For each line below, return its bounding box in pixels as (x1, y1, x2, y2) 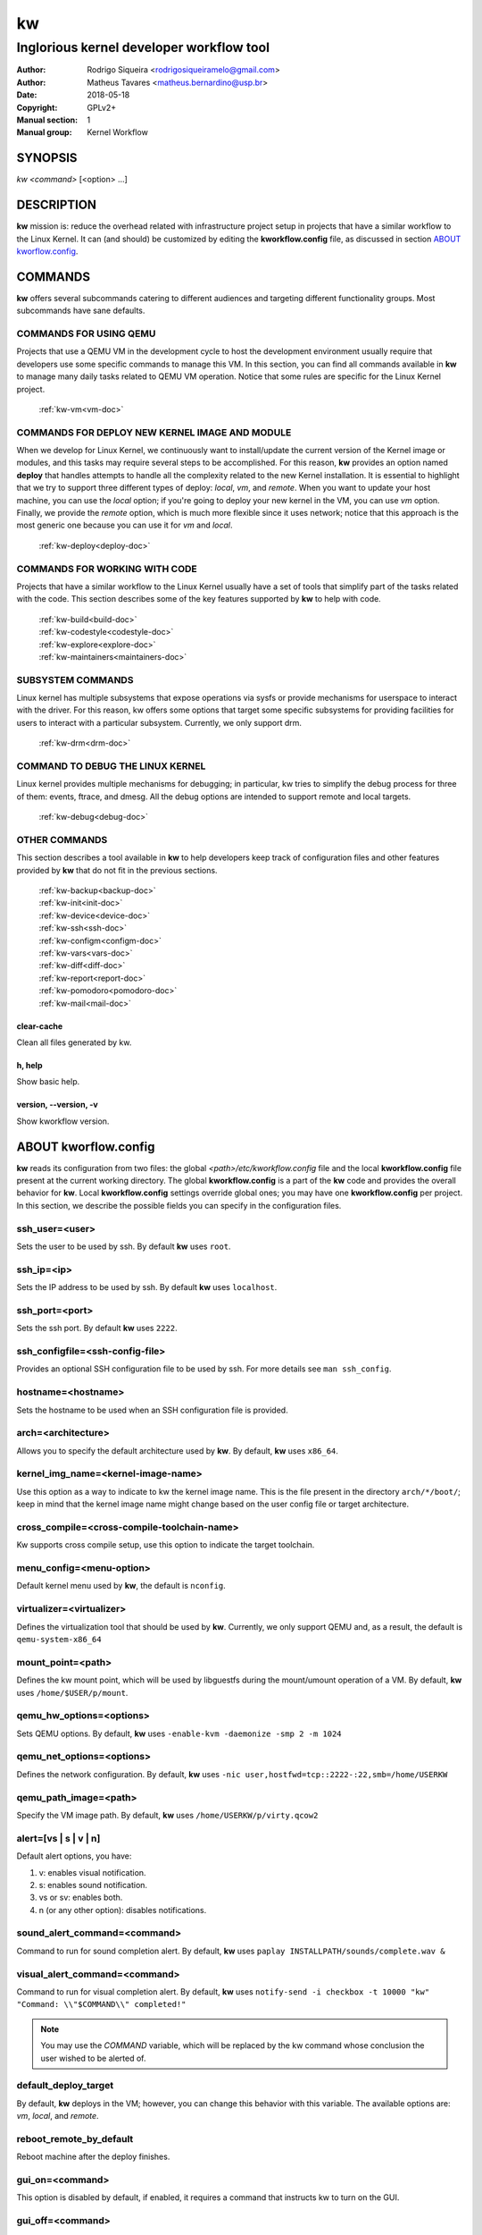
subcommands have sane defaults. (16, 305, 145, 316)
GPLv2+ (87, 102, 117, 113)
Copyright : (16, 102, 58, 113)
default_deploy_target (16, 2079, 114, 2092)
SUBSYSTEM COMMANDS (16, 673, 134, 686)
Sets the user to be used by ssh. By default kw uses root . (16, 1241, 231, 1252)
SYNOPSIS (16, 150, 78, 165)
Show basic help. (16, 1076, 80, 1087)
